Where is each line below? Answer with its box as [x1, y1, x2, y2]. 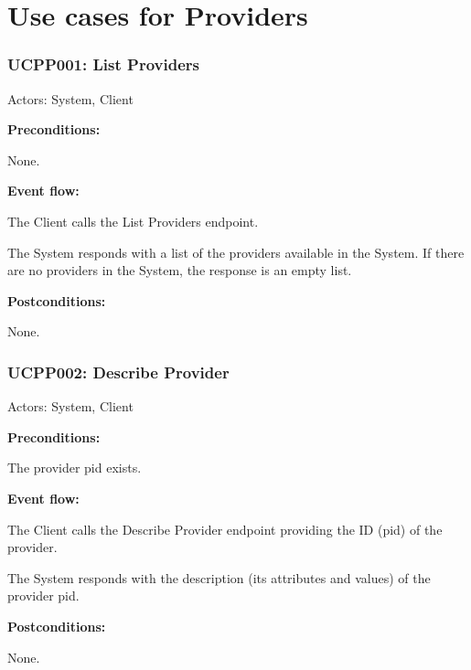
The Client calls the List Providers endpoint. [7, 211, 259, 230]
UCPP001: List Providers [7, 53, 199, 76]
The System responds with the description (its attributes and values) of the [7, 568, 431, 587]
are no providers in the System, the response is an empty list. [7, 261, 352, 280]
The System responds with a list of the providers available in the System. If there [7, 242, 465, 261]
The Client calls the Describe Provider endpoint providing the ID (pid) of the [7, 519, 443, 538]
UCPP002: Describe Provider [7, 360, 230, 383]
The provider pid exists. [7, 458, 142, 477]
